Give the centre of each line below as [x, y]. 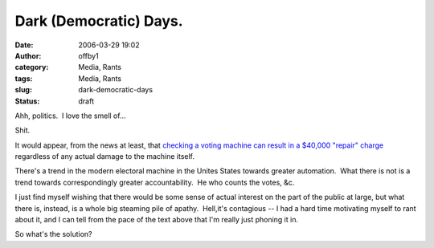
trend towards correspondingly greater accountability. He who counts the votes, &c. [155, 182]
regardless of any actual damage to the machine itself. [105, 157]
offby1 [89, 55]
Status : [27, 101]
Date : [24, 45]
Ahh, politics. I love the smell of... [70, 116]
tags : [24, 78]
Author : [28, 55]
